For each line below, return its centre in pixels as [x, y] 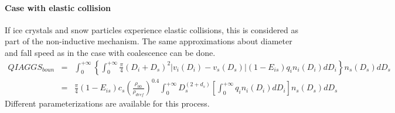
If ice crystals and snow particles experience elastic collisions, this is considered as [152, 29]
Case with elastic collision [58, 7]
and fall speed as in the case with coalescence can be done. [110, 52]
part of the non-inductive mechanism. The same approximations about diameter [149, 41]
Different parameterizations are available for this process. [107, 103]
